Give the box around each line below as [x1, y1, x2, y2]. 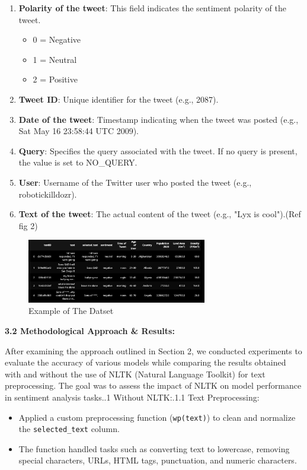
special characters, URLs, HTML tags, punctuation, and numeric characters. [18, 454, 297, 466]
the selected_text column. [18, 423, 120, 435]
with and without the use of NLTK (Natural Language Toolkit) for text [5, 367, 266, 380]
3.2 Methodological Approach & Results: [5, 325, 175, 336]
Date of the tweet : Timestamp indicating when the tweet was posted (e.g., [18, 113, 299, 125]
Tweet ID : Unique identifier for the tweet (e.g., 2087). [18, 93, 219, 105]
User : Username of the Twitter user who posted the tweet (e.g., [18, 176, 252, 188]
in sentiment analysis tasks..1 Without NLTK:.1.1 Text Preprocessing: [5, 390, 260, 403]
